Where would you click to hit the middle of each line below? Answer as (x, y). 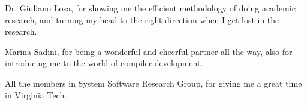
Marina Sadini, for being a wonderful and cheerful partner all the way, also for (149, 51)
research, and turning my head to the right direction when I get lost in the (142, 19)
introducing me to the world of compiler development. (104, 63)
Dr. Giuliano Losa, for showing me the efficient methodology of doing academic (150, 8)
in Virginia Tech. (36, 95)
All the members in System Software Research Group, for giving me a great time (153, 83)
